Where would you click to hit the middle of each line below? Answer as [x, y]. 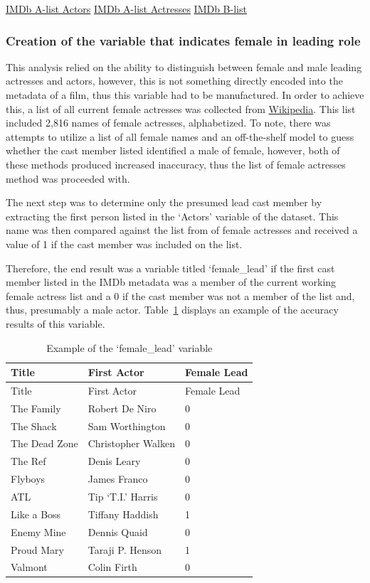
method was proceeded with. [68, 178]
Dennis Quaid [118, 531]
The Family [36, 408]
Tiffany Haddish [123, 514]
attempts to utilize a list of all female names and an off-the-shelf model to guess [180, 136]
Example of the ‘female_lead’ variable [129, 347]
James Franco [118, 479]
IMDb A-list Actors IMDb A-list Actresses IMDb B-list [126, 9]
